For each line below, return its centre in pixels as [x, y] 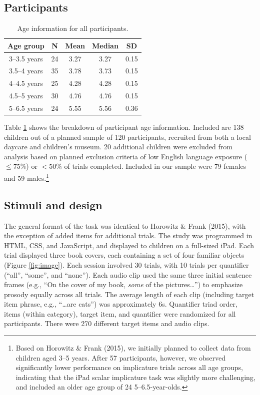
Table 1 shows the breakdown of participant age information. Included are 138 [124, 127]
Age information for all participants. [73, 28]
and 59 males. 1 [26, 177]
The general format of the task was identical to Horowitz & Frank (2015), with [125, 225]
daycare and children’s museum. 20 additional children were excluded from [118, 147]
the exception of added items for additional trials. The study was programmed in [128, 235]
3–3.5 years [26, 58]
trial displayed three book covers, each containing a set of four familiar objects [124, 255]
